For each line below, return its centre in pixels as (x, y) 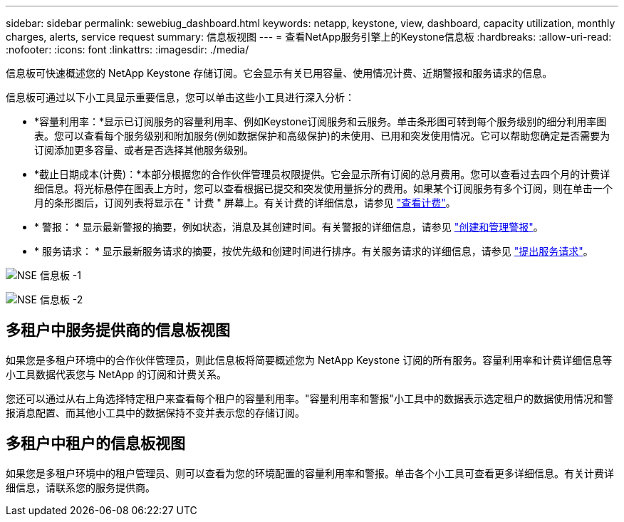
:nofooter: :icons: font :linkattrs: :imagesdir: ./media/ (128, 49)
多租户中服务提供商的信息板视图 (118, 330)
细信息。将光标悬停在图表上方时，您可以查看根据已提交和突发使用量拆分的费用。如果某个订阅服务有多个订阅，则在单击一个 (323, 188)
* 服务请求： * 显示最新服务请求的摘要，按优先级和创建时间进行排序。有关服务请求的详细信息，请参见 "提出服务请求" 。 (314, 251)
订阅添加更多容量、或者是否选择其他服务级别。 (144, 150)
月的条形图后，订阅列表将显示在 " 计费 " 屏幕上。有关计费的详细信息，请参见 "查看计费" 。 (245, 203)
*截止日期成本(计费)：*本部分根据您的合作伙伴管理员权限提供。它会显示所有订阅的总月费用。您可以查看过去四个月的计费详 (322, 174)
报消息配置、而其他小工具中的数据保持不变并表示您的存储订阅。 (155, 412)
